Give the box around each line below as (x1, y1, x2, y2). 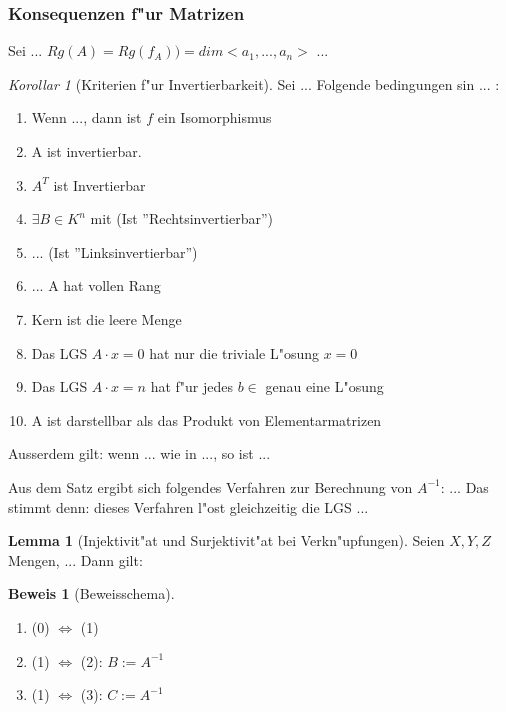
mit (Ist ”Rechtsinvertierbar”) (90, 208, 273, 229)
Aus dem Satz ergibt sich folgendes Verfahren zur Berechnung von (8, 476, 413, 497)
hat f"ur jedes (150, 376, 234, 397)
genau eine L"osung (265, 376, 384, 397)
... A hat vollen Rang (31, 275, 161, 296)
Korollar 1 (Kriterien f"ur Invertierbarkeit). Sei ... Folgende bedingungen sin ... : (8, 73, 500, 94)
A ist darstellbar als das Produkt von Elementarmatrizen (31, 409, 382, 430)
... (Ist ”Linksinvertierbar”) (31, 241, 198, 262)
